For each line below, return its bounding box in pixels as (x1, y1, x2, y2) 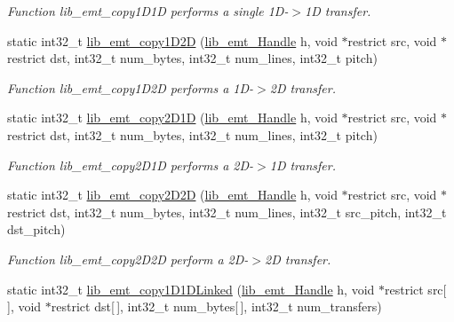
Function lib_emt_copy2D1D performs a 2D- (7, 155, 254, 174)
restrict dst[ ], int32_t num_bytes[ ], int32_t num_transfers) (51, 297, 382, 316)
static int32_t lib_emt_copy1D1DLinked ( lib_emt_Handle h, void (7, 279, 375, 298)
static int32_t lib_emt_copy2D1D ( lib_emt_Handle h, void (7, 108, 338, 127)
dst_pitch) (7, 220, 66, 239)
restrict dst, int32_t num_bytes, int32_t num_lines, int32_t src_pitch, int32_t (7, 202, 447, 221)
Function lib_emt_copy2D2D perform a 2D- (7, 249, 249, 268)
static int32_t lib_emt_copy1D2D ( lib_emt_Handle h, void (7, 31, 338, 50)
